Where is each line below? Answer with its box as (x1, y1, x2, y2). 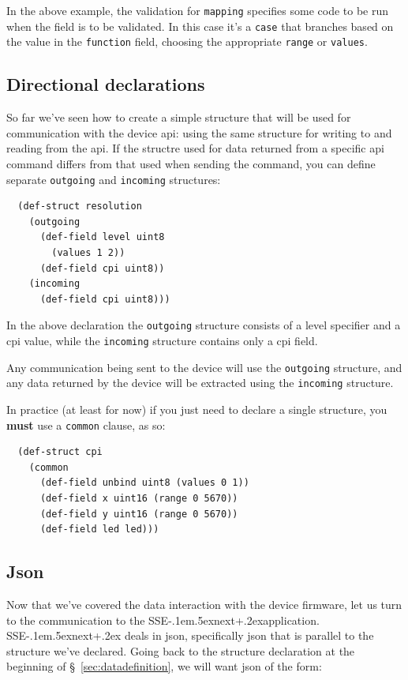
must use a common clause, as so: (6, 416, 166, 433)
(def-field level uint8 (39, 231, 165, 243)
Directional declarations (6, 72, 205, 96)
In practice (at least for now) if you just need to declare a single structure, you (6, 400, 387, 417)
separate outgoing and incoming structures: (6, 171, 221, 187)
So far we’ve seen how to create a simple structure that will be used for (6, 109, 351, 126)
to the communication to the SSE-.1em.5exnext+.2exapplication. (6, 611, 320, 628)
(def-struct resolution (17, 201, 142, 212)
